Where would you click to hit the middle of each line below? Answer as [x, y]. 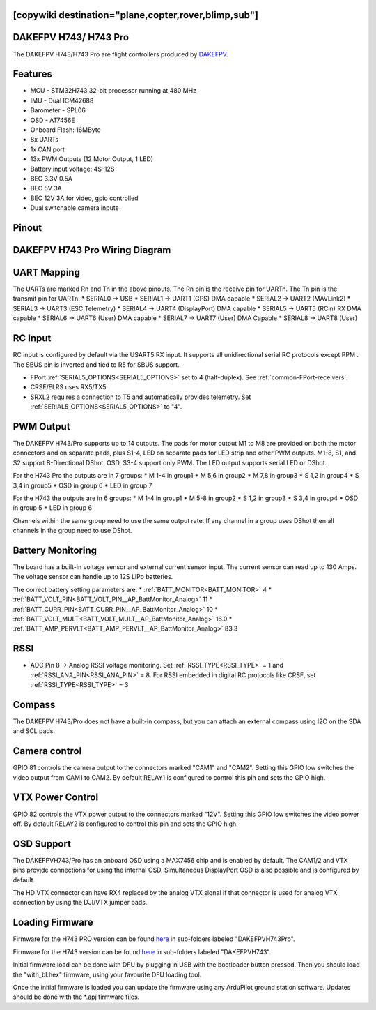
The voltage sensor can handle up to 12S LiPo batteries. [93, 577]
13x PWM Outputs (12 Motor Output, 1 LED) [92, 159]
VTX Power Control [56, 798]
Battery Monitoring [55, 550]
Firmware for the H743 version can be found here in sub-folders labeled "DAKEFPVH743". [142, 951]
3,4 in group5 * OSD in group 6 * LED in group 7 [83, 485]
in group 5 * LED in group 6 [53, 508]
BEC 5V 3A [46, 188]
